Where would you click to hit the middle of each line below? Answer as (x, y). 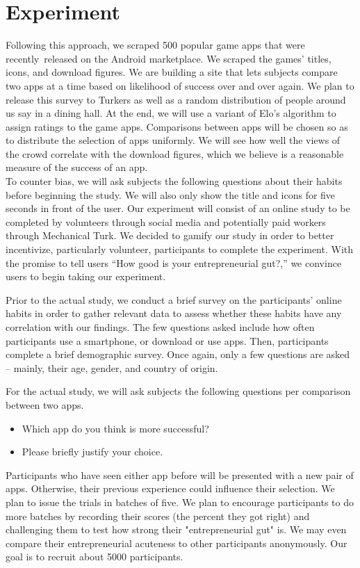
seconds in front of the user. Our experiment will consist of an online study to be (178, 208)
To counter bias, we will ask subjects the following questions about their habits (174, 181)
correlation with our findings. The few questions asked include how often (160, 327)
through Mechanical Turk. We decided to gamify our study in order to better (170, 235)
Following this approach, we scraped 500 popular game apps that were (155, 45)
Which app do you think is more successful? (115, 428)
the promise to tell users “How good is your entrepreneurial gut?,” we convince (174, 262)
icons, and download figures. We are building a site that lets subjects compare (172, 72)
